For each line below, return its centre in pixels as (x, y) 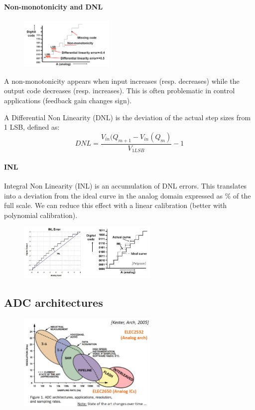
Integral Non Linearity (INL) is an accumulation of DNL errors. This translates (126, 185)
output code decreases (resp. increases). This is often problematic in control (120, 91)
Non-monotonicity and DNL (54, 6)
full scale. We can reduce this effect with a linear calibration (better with (116, 205)
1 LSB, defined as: (32, 127)
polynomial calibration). (41, 215)
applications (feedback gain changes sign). (68, 101)
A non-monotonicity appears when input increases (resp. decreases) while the (122, 81)
